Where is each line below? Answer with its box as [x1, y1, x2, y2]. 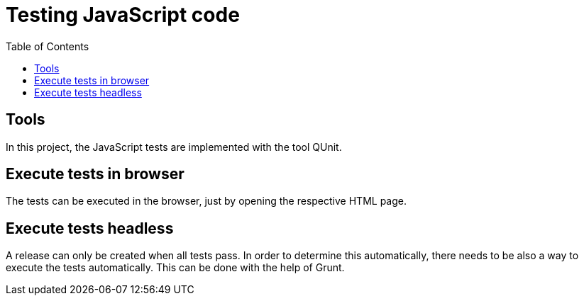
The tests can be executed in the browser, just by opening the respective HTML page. [6, 195, 407, 208]
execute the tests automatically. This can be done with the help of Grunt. [6, 261, 345, 274]
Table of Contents [6, 40, 89, 52]
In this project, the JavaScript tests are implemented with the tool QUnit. [6, 140, 342, 153]
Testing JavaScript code [6, 3, 240, 27]
